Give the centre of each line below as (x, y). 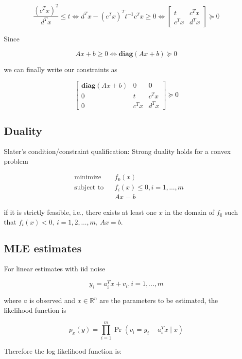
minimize (88, 178)
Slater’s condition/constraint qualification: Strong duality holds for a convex (117, 151)
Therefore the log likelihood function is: (63, 351)
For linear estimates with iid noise (55, 268)
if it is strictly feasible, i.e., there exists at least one (80, 212)
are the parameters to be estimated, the (159, 300)
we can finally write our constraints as (61, 69)
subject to (89, 188)
